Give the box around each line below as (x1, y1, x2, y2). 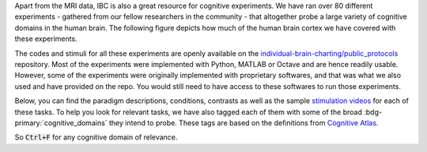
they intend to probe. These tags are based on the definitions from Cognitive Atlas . (108, 118, 379, 128)
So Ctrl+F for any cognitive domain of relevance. (14, 132, 178, 142)
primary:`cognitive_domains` (14, 118, 108, 128)
